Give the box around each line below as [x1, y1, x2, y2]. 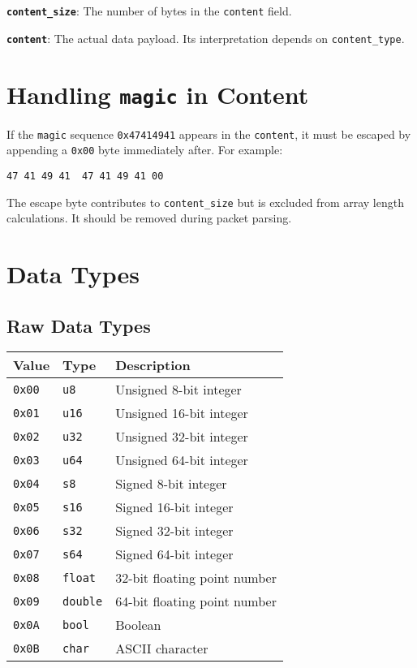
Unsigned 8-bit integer [115, 380, 242, 399]
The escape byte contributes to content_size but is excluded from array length [6, 193, 404, 210]
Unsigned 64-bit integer [115, 450, 248, 470]
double [62, 594, 103, 608]
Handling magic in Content [6, 77, 309, 110]
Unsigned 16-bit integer [115, 403, 248, 423]
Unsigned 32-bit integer [115, 427, 248, 446]
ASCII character [115, 639, 208, 658]
